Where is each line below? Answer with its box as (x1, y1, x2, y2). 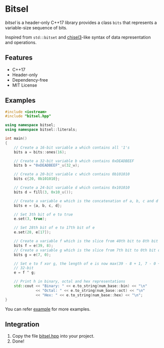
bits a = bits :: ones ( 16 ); (14, 150, 67, 154)
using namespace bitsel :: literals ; (5, 127, 78, 132)
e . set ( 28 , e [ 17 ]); (14, 230, 51, 235)
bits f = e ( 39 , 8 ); (14, 243, 54, 248)
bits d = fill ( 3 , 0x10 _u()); (14, 190, 73, 195)
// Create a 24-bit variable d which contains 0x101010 (14, 185, 130, 190)
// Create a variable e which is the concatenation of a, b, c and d (14, 198, 159, 203)
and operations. (5, 39, 37, 45)
